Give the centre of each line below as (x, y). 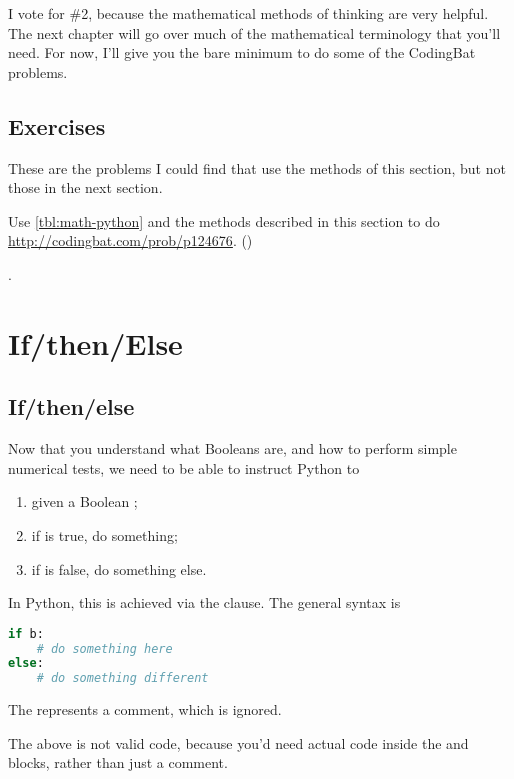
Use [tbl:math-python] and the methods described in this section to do (224, 220)
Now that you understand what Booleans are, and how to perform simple (232, 448)
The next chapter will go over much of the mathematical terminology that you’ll (254, 32)
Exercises (57, 125)
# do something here (104, 648)
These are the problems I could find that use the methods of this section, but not (257, 167)
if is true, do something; (104, 534)
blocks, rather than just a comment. (118, 762)
